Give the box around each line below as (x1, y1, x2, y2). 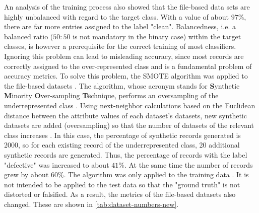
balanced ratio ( (4, 31, 53, 41)
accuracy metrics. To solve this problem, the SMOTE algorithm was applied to (4, 70, 248, 81)
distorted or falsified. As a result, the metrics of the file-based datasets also (4, 189, 236, 199)
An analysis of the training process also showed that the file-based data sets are (4, 2, 250, 12)
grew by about (4, 169, 49, 180)
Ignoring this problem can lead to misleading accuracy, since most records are (4, 50, 244, 61)
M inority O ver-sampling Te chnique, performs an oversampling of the (4, 90, 219, 101)
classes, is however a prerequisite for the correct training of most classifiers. (4, 41, 236, 51)
